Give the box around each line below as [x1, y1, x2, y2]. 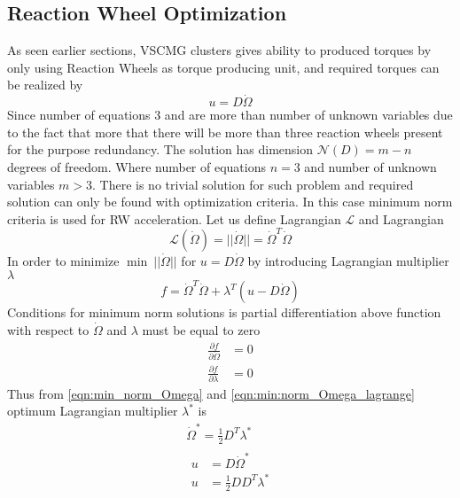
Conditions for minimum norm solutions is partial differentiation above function [7, 303, 441, 322]
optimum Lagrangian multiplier [7, 401, 178, 420]
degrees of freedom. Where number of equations [7, 157, 266, 175]
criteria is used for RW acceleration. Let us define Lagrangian [7, 209, 341, 228]
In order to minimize [7, 252, 120, 270]
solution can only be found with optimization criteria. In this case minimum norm [7, 192, 453, 211]
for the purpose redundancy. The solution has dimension [7, 140, 314, 159]
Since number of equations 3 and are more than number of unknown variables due [7, 105, 453, 124]
